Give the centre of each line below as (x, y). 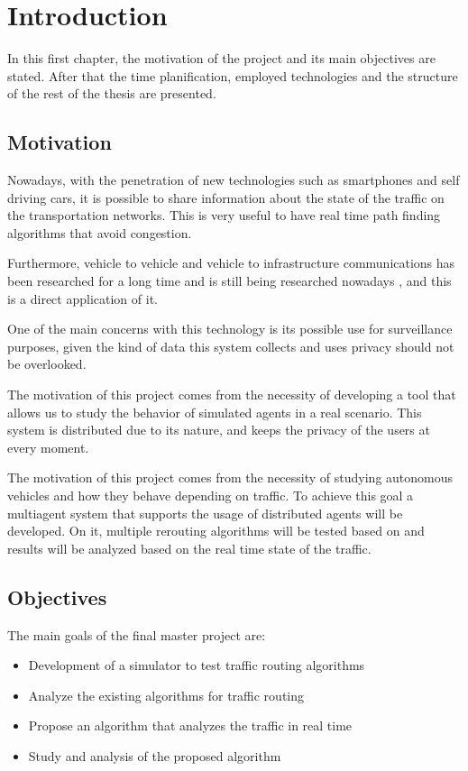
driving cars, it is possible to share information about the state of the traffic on (226, 197)
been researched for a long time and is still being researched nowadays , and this (229, 281)
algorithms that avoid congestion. (100, 232)
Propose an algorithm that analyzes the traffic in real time (190, 725)
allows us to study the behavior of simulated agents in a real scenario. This (215, 412)
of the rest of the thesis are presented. (112, 93)
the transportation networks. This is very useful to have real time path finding (224, 215)
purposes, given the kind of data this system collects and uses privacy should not (231, 346)
